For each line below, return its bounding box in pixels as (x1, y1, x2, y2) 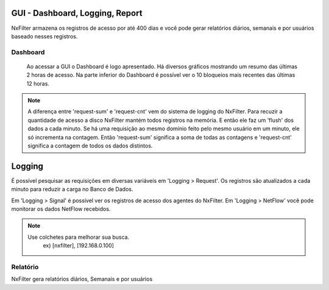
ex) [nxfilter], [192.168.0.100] (43, 242, 114, 249)
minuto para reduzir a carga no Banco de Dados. (11, 186, 133, 193)
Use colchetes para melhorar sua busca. (27, 233, 130, 241)
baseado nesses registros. (11, 32, 78, 40)
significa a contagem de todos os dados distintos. (27, 142, 153, 149)
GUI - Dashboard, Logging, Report (11, 8, 143, 18)
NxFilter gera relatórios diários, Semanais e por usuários (11, 275, 153, 283)
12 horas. (26, 80, 50, 87)
